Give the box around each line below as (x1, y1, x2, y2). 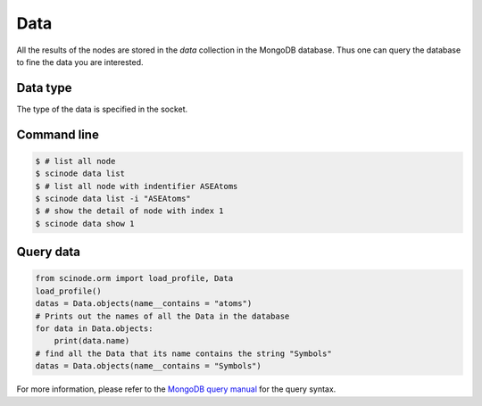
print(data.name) (54, 336, 130, 346)
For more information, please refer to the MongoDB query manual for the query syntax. (16, 384, 337, 394)
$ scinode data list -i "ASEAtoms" (35, 194, 191, 204)
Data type (16, 80, 72, 95)
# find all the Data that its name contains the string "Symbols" (35, 348, 332, 359)
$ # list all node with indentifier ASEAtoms (35, 181, 238, 191)
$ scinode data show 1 (35, 219, 135, 228)
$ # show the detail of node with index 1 (35, 206, 224, 216)
